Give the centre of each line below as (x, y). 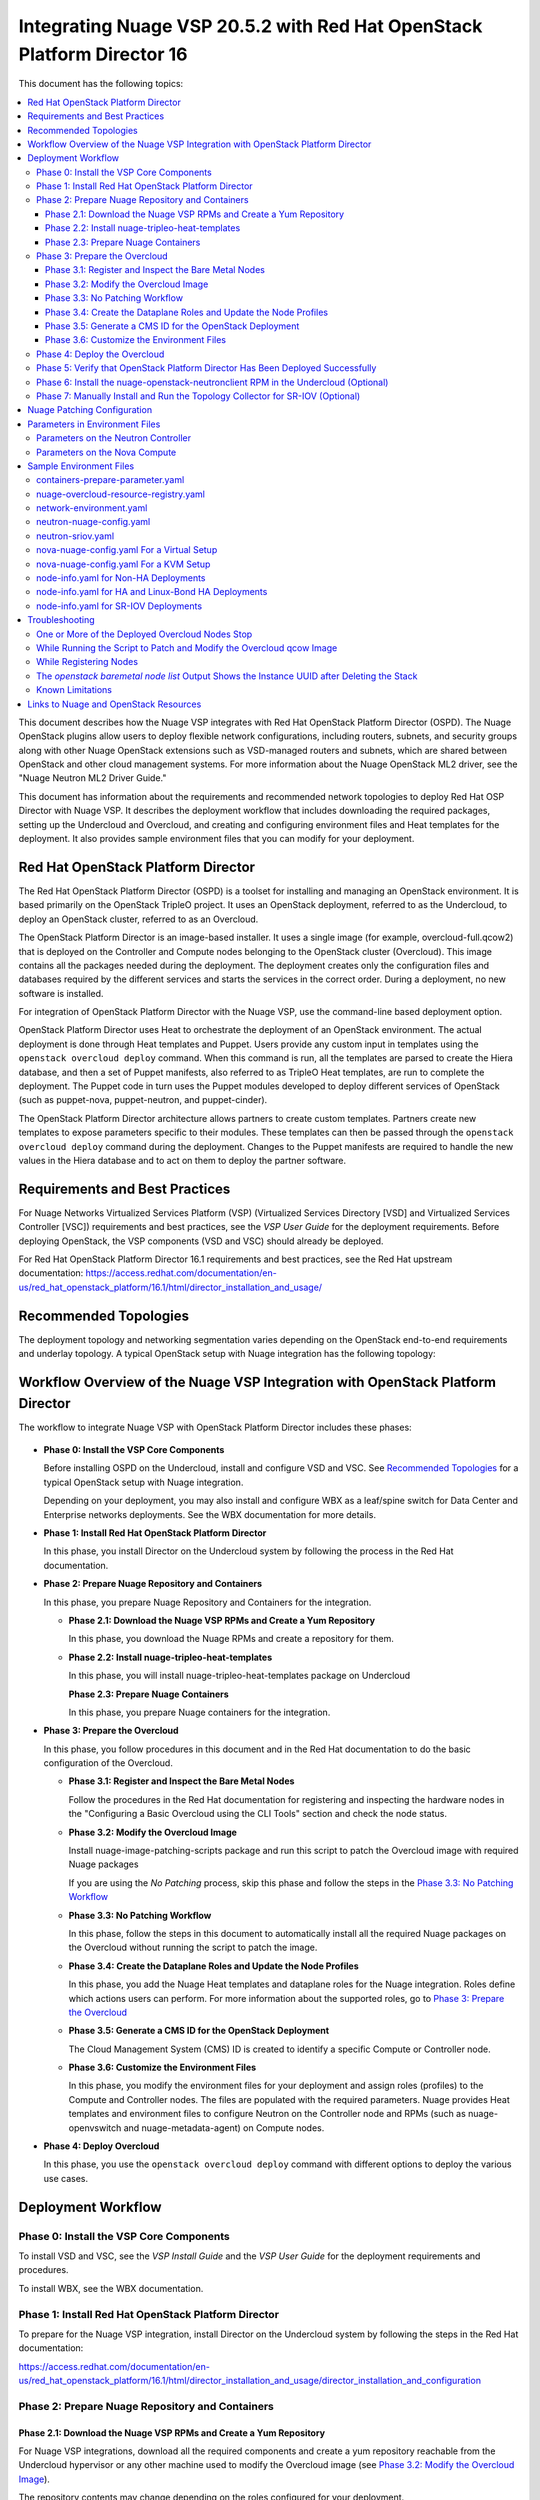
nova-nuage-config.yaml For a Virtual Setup (127, 550)
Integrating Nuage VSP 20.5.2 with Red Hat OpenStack (250, 26)
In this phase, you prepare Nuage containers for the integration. (199, 1712)
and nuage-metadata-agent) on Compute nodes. (224, 2127)
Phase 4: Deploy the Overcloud (100, 354)
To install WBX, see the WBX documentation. (111, 2288)
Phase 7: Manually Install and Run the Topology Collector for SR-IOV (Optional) (198, 396)
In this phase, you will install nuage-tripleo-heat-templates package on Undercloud (239, 1676)
